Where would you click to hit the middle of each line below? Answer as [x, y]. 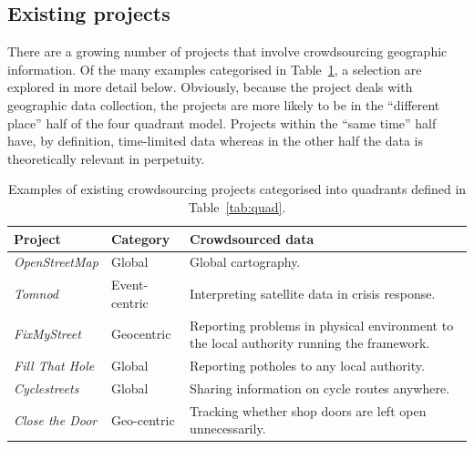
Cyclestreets [46, 388]
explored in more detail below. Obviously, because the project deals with [210, 87]
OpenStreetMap [56, 262]
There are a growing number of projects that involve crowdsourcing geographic [227, 51]
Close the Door [56, 419]
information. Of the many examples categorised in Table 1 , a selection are [215, 69]
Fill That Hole [54, 366]
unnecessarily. [228, 429]
